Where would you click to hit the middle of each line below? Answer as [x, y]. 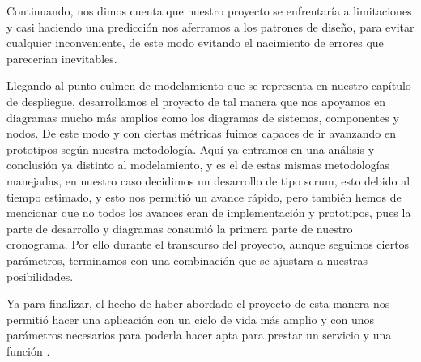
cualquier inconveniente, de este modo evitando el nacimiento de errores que [195, 43]
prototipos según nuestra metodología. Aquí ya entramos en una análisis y [191, 149]
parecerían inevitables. [62, 58]
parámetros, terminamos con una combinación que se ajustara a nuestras [187, 260]
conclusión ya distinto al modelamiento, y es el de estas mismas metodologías [198, 165]
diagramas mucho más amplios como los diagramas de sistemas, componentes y [203, 117]
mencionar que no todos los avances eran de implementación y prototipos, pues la [209, 213]
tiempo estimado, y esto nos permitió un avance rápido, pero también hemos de [204, 196]
